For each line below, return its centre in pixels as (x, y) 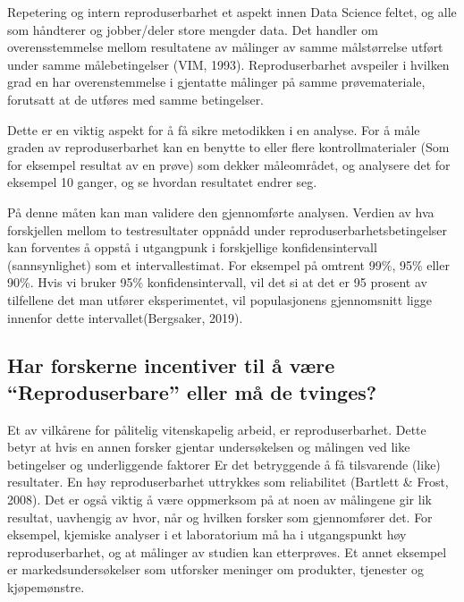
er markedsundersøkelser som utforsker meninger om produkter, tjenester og (215, 569)
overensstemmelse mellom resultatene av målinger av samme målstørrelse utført (225, 47)
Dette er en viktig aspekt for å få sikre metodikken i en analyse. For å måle (214, 129)
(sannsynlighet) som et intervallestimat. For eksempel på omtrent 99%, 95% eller (228, 264)
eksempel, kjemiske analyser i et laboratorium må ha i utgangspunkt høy (207, 534)
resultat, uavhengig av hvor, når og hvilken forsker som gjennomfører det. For (220, 517)
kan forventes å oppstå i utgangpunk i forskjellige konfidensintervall (192, 247)
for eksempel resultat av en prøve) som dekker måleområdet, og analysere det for (229, 164)
